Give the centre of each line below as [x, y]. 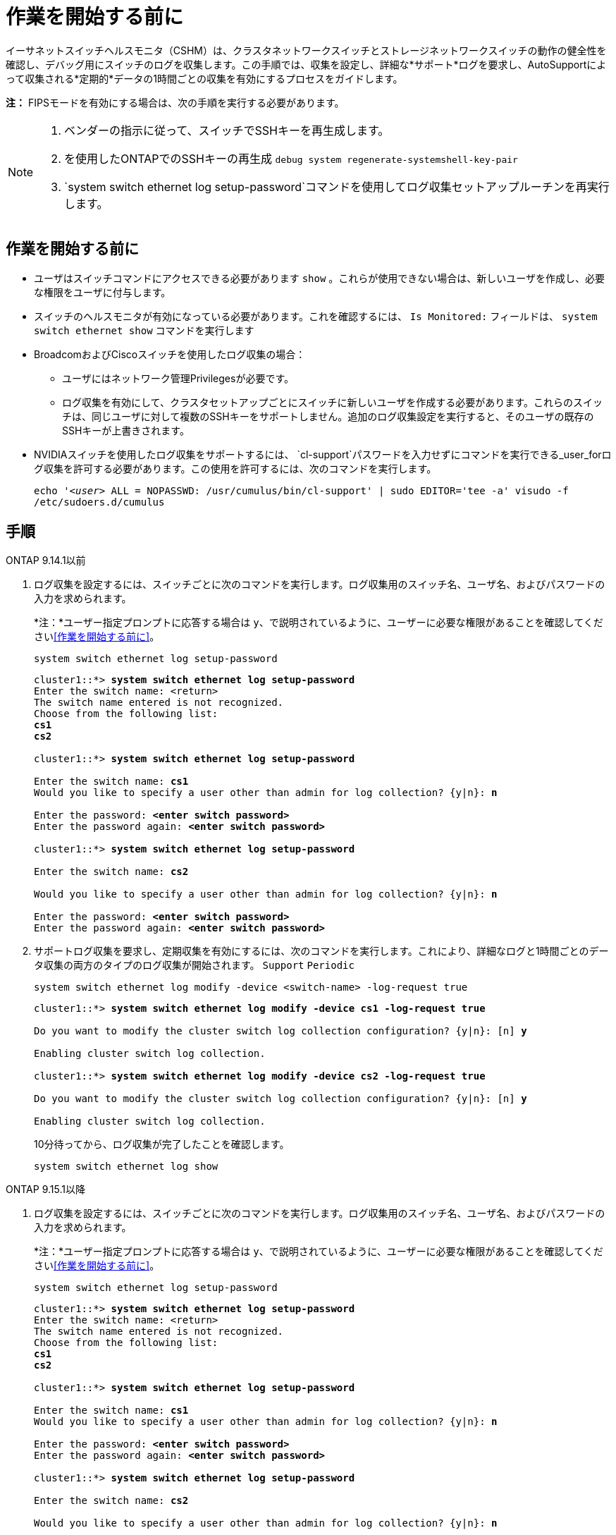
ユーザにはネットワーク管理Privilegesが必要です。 [178, 378]
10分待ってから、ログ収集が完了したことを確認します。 [162, 1144]
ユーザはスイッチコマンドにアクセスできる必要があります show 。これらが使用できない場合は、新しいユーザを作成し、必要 [320, 278]
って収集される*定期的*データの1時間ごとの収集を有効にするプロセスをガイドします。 [204, 78]
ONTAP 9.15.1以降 [45, 1190]
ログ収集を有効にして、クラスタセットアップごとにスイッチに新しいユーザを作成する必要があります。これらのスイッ [332, 402]
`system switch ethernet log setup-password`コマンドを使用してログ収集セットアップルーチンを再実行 [337, 186]
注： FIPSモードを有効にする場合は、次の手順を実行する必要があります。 [175, 102]
